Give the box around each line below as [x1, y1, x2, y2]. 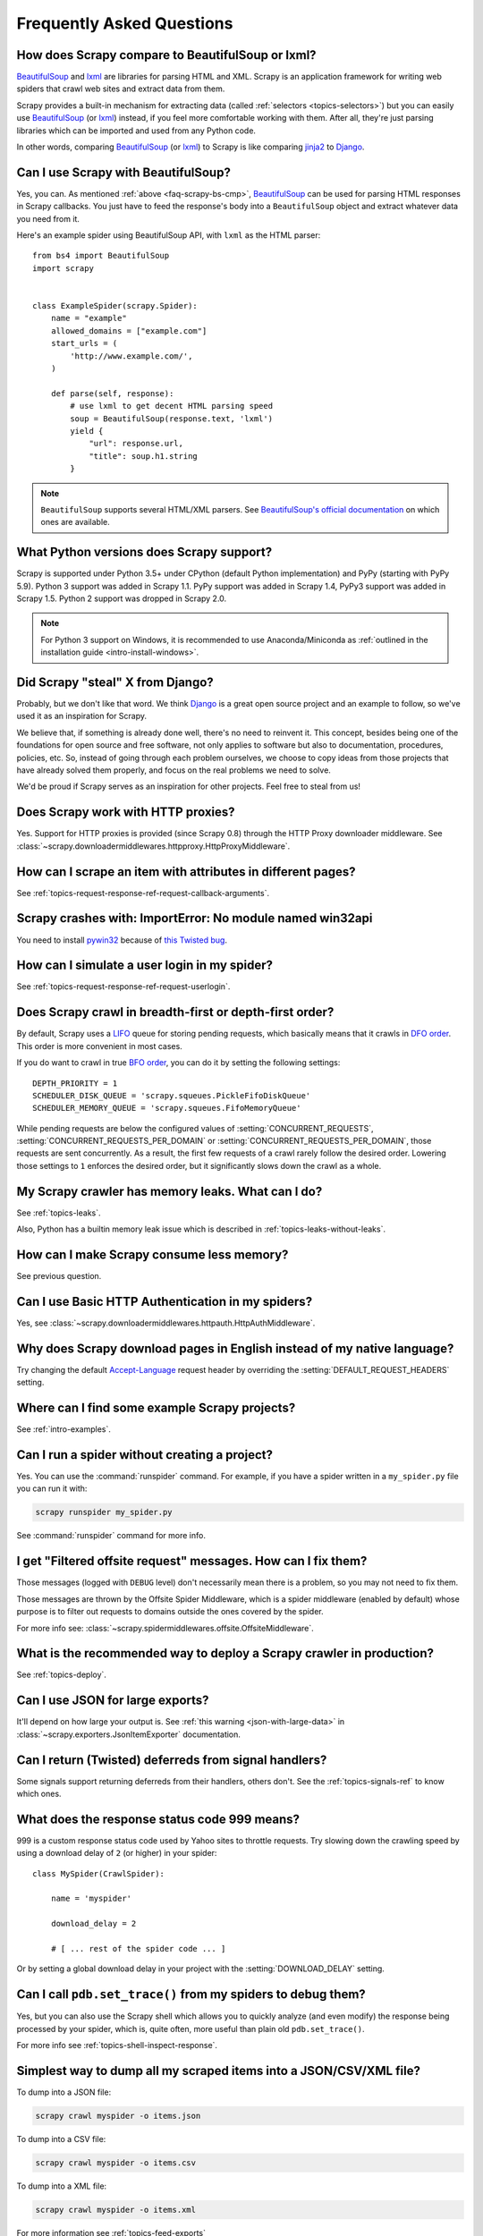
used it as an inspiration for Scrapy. [16, 711, 148, 722]
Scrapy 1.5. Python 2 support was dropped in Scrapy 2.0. [16, 593, 227, 604]
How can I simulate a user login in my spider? [16, 958, 273, 973]
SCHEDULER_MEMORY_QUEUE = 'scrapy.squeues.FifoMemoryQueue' [32, 1103, 301, 1114]
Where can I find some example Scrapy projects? [16, 1401, 296, 1416]
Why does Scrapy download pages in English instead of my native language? [16, 1341, 454, 1356]
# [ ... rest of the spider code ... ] [50, 1944, 226, 1954]
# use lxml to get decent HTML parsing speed [70, 401, 273, 411]
